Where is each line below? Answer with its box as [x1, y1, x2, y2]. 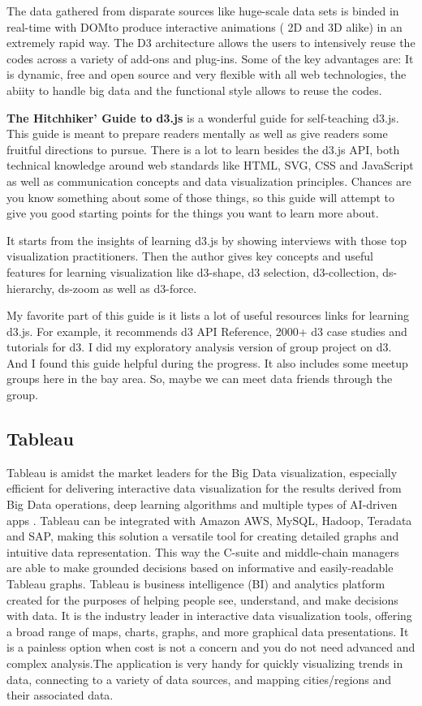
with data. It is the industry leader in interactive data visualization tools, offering [6, 607, 412, 624]
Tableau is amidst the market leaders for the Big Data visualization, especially [6, 463, 398, 480]
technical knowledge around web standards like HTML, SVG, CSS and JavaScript [6, 157, 414, 174]
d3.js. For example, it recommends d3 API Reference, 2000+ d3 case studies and [6, 322, 407, 339]
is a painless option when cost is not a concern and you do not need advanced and [6, 639, 416, 656]
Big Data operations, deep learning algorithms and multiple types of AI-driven [6, 496, 398, 513]
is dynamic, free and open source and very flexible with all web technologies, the [6, 66, 407, 83]
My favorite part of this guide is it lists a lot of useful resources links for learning [6, 307, 409, 324]
